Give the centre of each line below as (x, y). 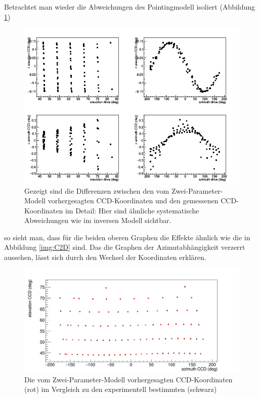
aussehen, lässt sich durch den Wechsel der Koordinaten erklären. (105, 257)
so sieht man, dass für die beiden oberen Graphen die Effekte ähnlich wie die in (127, 237)
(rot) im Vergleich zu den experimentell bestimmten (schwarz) (121, 389)
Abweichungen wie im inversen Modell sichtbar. (98, 220)
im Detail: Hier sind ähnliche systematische (132, 210)
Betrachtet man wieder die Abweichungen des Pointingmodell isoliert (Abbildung (130, 7)
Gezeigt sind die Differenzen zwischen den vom (97, 190)
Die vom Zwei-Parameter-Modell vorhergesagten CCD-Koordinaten (128, 379)
